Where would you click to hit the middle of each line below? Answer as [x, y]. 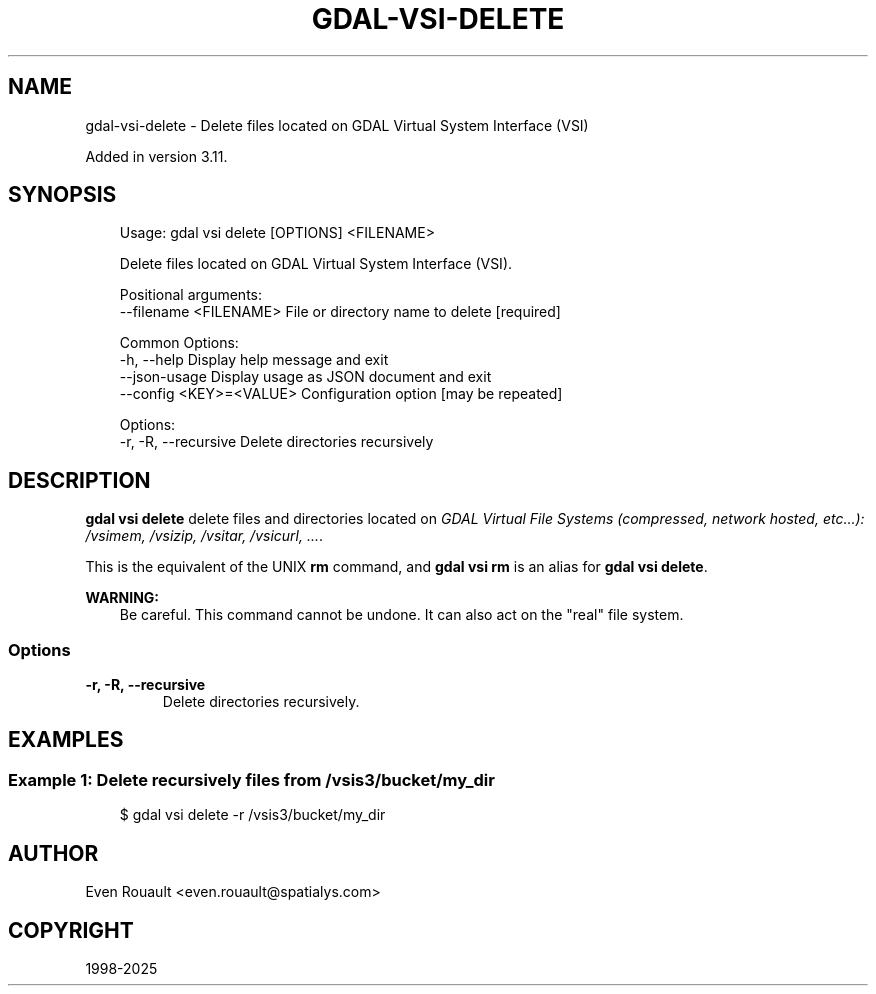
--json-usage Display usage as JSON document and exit [305, 377]
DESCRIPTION [79, 480]
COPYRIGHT [71, 930]
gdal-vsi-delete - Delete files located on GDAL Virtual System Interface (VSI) [337, 125]
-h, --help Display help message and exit [254, 360]
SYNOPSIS [62, 195]
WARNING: [122, 598]
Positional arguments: [190, 295]
